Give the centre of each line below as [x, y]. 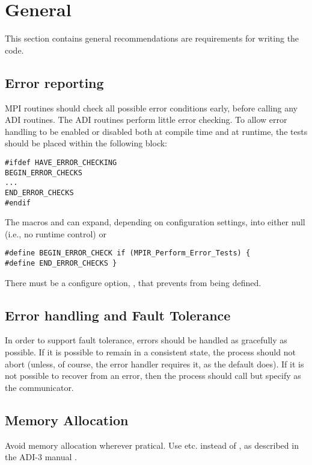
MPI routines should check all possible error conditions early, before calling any [151, 108]
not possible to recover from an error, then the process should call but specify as [153, 376]
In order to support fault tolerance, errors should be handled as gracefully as [146, 340]
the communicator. [39, 387]
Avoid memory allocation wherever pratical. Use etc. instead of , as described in [152, 445]
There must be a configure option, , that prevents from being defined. [133, 282]
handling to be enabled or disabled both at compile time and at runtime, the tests [156, 131]
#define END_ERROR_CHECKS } [61, 264]
